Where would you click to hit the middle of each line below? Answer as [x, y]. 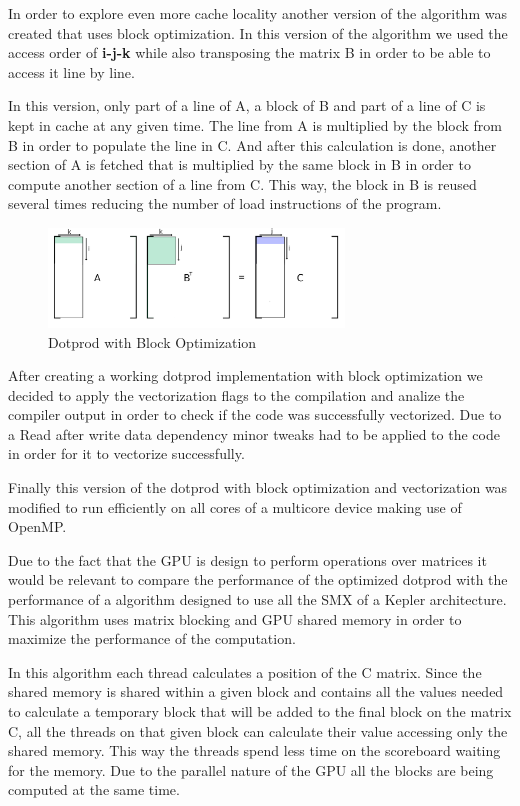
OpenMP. [37, 526]
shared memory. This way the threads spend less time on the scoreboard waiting [254, 750]
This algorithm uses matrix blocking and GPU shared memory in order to [235, 618]
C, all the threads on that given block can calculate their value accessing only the [258, 730]
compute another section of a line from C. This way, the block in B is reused [242, 183]
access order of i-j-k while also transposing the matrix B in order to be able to [249, 52]
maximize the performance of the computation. [152, 638]
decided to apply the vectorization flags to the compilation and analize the [236, 394]
